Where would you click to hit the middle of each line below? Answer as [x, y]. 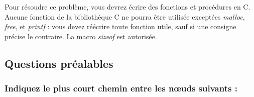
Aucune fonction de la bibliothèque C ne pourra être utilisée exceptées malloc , [125, 16]
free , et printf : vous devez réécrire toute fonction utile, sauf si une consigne [120, 26]
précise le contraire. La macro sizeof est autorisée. [81, 36]
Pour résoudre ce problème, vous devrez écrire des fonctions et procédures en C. [128, 7]
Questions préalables [59, 63]
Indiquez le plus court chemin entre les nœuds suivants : [121, 88]
